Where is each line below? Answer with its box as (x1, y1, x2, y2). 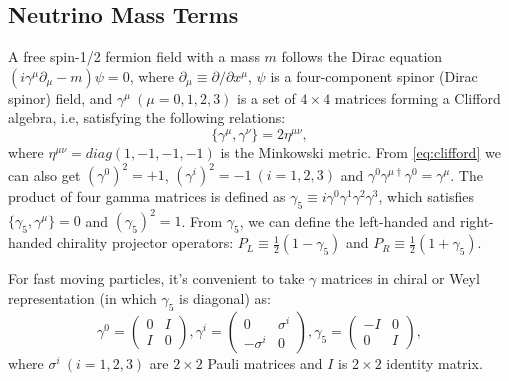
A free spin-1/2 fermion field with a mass (8, 46, 260, 67)
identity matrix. (386, 352, 483, 373)
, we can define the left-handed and (239, 210, 456, 231)
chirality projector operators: (57, 232, 234, 253)
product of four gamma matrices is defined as (8, 186, 286, 207)
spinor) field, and (8, 87, 113, 108)
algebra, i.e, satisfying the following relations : (8, 107, 286, 128)
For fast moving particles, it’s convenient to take (8, 268, 305, 289)
